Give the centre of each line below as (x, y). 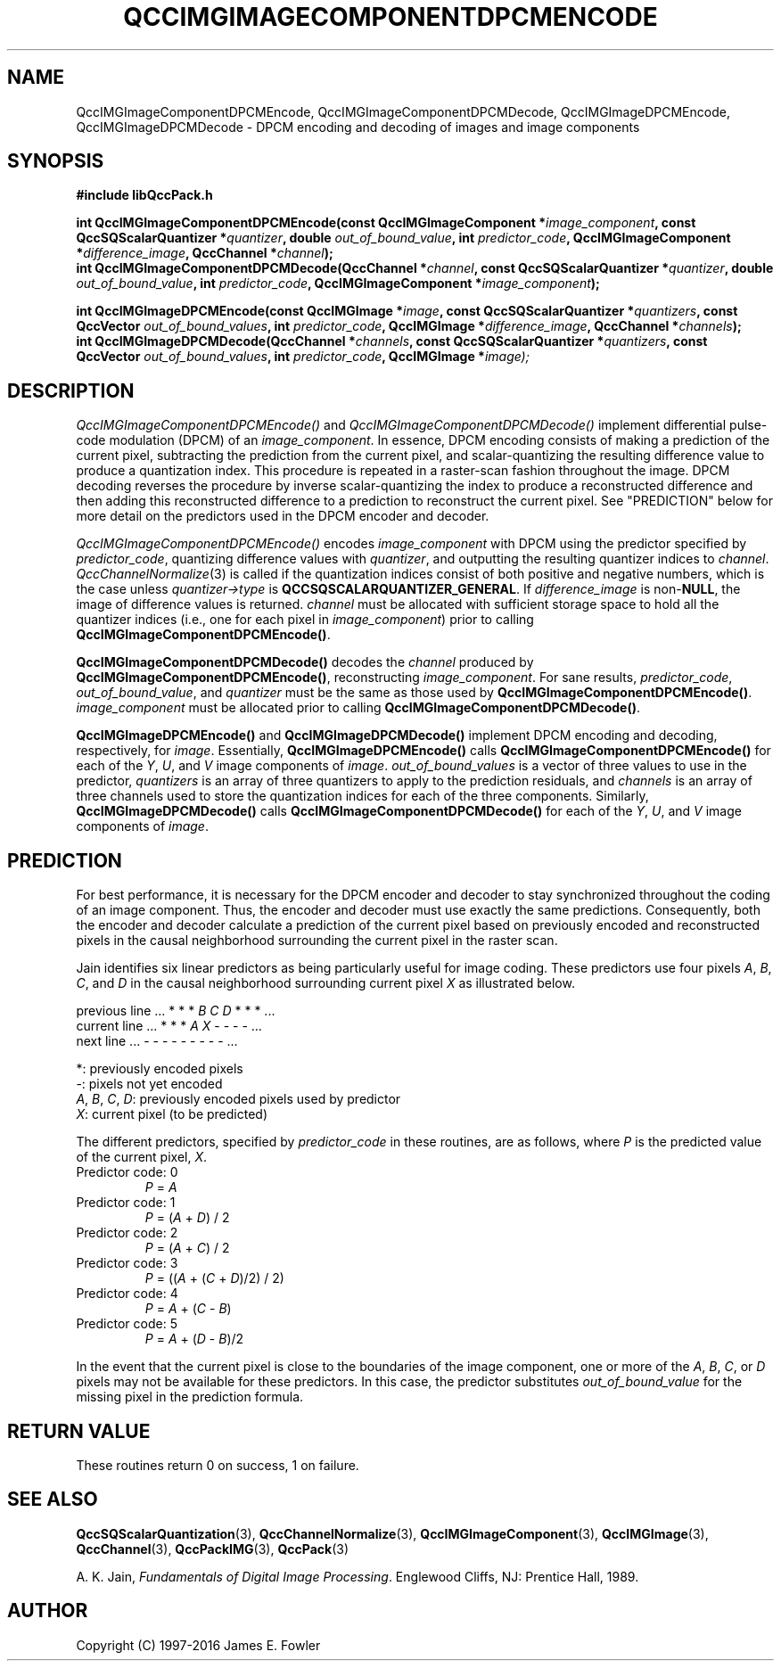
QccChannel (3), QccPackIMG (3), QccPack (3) (213, 1549)
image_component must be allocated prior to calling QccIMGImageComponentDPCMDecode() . (358, 708)
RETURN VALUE (79, 1431)
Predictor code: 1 (126, 1203)
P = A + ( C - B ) (188, 1309)
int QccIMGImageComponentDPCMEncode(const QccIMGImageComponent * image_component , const (386, 223)
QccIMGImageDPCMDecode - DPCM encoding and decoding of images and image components (358, 127)
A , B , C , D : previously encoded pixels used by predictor (238, 1099)
